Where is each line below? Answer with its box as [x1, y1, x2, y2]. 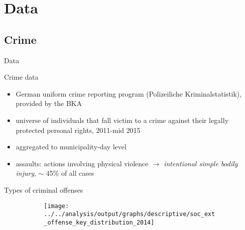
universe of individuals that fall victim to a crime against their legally [15, 115, 229, 125]
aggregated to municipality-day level [15, 141, 126, 152]
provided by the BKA [15, 98, 82, 109]
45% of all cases [46, 168, 94, 178]
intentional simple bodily [163, 158, 238, 168]
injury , [15, 168, 36, 178]
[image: [44, 202, 69, 210]
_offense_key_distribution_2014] [44, 219, 154, 226]
